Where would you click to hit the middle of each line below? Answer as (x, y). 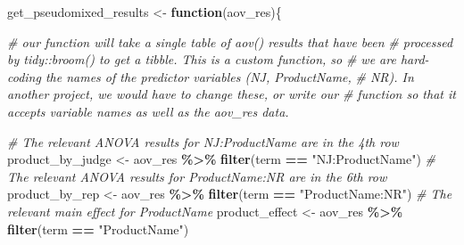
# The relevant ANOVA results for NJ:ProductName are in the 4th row (203, 141)
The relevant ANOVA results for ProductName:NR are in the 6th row (197, 176)
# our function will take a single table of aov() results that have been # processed (230, 41)
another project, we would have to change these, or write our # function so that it (232, 94)
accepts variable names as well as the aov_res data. (148, 111)
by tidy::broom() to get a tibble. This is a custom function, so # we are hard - (218, 59)
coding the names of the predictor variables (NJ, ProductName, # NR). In (211, 76)
